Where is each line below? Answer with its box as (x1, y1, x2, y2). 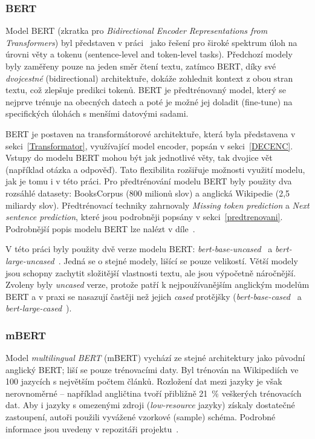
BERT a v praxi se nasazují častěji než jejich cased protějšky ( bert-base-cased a (5, 290, 302, 302)
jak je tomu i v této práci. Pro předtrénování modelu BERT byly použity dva (5, 175, 292, 187)
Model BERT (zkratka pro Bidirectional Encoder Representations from (5, 24, 268, 37)
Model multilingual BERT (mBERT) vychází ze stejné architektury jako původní (5, 351, 305, 364)
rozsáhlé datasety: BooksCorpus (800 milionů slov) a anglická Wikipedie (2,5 (5, 186, 290, 199)
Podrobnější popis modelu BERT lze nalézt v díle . (5, 222, 195, 235)
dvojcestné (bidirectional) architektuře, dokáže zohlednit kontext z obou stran (5, 71, 293, 84)
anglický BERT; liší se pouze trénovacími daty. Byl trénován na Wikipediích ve (5, 363, 299, 376)
